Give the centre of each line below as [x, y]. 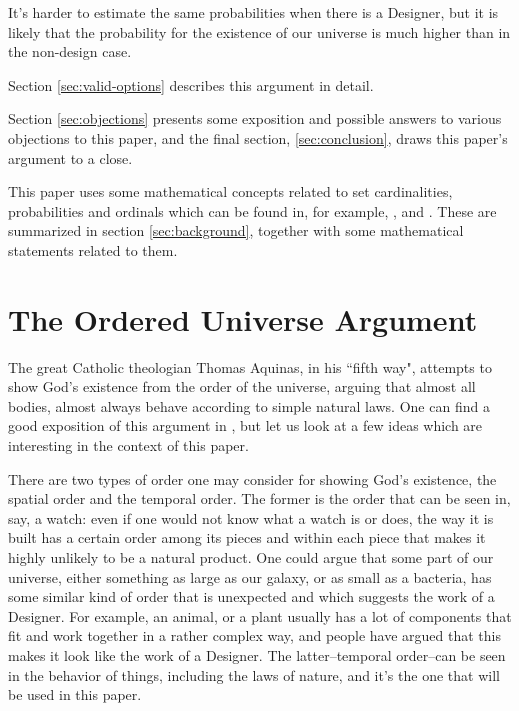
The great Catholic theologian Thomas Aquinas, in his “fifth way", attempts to [250, 366]
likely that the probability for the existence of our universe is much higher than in [259, 31]
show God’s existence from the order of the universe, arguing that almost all [242, 386]
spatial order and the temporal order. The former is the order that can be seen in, [259, 498]
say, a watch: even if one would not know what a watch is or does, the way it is [251, 517]
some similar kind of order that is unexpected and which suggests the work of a [251, 596]
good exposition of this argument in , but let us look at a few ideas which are [245, 425]
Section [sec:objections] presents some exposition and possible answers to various [255, 118]
